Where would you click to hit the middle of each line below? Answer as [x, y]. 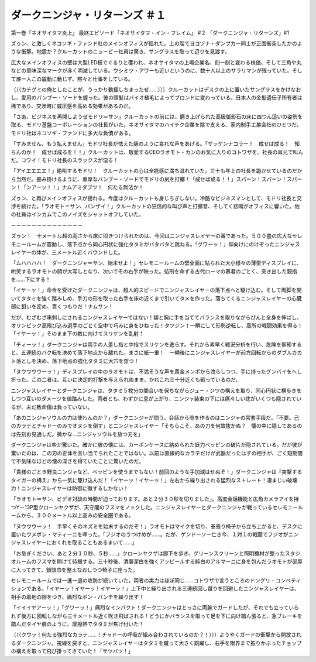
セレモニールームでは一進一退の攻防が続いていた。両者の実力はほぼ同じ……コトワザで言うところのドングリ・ [143, 580]
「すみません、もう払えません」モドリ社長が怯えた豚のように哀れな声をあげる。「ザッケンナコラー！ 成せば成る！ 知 [155, 144]
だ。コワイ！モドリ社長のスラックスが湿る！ [65, 160]
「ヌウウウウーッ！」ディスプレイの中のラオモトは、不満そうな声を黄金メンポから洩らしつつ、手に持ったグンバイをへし [157, 371]
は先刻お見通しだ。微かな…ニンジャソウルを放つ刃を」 [77, 434]
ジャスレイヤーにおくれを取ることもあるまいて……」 [74, 543]
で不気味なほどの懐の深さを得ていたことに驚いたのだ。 [78, 461]
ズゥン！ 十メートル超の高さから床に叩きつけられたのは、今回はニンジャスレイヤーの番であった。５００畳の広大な [152, 236]
